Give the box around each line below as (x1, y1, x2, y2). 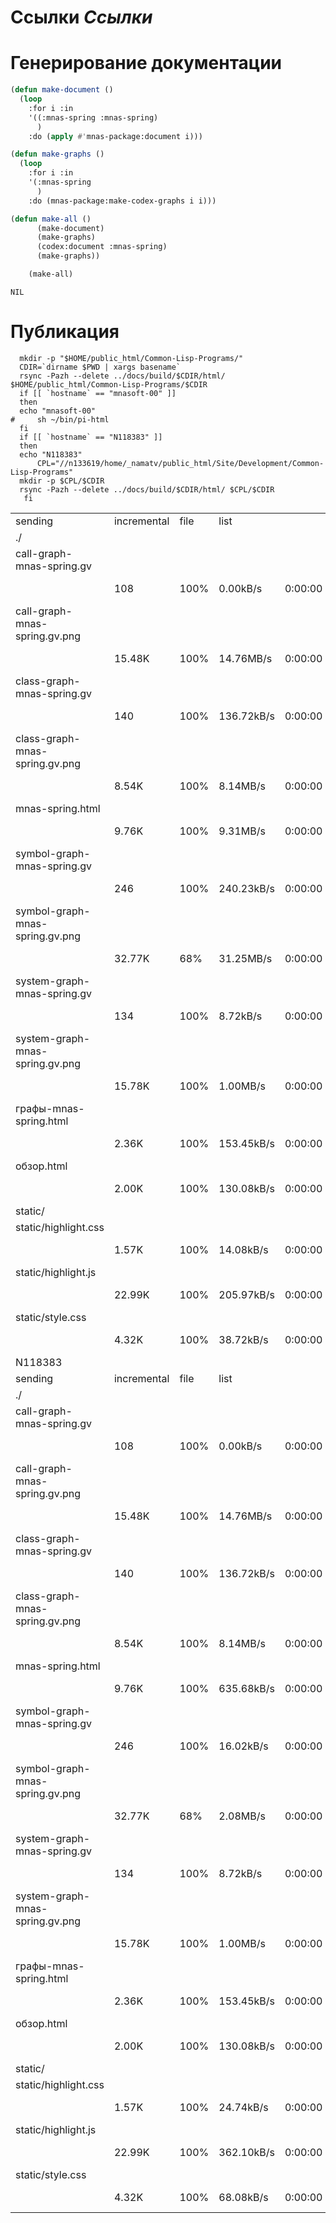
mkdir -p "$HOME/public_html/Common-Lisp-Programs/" (19, 353, 244, 363)
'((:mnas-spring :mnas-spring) (28, 112, 159, 123)
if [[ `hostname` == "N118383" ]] (19, 432, 163, 442)
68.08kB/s (218, 2190, 269, 2204)
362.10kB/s (218, 2145, 275, 2159)
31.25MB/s (218, 951, 273, 965)
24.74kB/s (218, 2100, 269, 2114)
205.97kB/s (218, 1287, 275, 1301)
